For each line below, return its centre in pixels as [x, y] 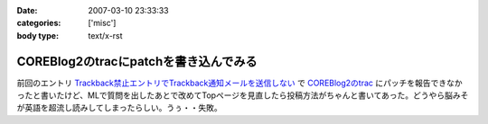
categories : [39, 23]
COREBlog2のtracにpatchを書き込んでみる [137, 62]
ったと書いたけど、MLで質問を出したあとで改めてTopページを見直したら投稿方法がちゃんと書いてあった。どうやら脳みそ [243, 95]
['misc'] [102, 23]
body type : [38, 35]
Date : [27, 10]
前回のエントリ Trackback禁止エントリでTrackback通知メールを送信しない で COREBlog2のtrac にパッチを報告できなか [239, 83]
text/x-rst [105, 35]
